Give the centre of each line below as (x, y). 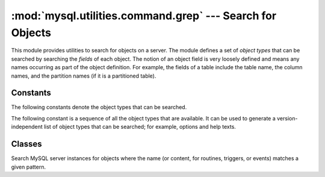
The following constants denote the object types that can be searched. (99, 107)
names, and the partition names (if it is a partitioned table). (84, 76)
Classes (26, 144)
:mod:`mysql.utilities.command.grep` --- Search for (144, 16)
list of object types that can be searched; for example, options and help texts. (140, 127)
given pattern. (29, 167)
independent (27, 127)
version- (287, 118)
